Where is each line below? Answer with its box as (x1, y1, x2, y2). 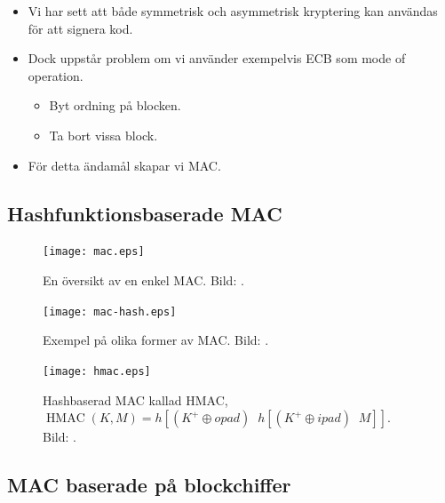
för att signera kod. (28, 19, 133, 37)
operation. (28, 66, 83, 84)
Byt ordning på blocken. (49, 96, 181, 115)
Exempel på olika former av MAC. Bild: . (43, 331, 269, 349)
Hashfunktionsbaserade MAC (7, 199, 282, 227)
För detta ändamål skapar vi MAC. (28, 156, 221, 174)
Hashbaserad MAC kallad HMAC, (43, 390, 228, 409)
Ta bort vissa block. (49, 125, 158, 144)
